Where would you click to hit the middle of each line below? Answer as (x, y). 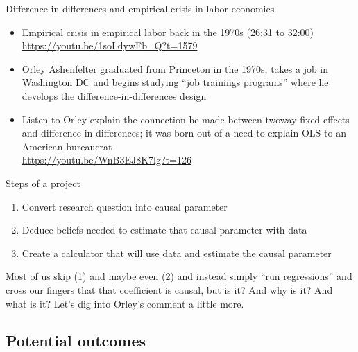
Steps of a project (43, 183)
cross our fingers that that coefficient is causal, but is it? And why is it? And (169, 289)
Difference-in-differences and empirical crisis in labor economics (140, 8)
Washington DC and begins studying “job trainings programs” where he (175, 82)
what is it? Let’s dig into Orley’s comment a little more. (125, 303)
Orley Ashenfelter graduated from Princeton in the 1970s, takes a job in (175, 68)
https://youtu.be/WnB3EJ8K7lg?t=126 (106, 160)
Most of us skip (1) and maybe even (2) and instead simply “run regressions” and (179, 276)
